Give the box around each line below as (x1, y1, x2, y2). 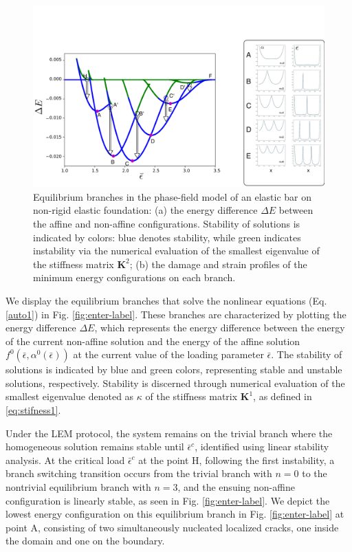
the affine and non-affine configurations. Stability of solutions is (33, 216, 300, 230)
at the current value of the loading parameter (73, 347, 264, 362)
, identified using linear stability (195, 439, 329, 454)
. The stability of (271, 347, 342, 362)
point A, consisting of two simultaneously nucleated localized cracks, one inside (5, 520, 339, 534)
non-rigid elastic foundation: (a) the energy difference (33, 203, 258, 217)
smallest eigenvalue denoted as (5, 389, 134, 404)
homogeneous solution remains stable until (5, 439, 184, 454)
